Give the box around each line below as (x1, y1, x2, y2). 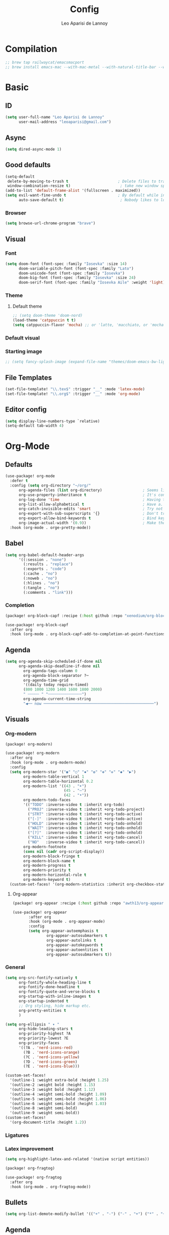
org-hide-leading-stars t (18, 1026, 73, 1032)
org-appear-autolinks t (46, 938, 97, 943)
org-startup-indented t (18, 999, 69, 1004)
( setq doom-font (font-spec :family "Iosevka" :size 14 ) (5, 261, 127, 266)
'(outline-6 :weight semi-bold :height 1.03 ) (10, 1101, 107, 1106)
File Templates (5, 373, 52, 382)
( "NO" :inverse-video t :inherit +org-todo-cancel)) (27, 840, 145, 845)
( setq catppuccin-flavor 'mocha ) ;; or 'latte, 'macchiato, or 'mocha (12, 322, 164, 328)
